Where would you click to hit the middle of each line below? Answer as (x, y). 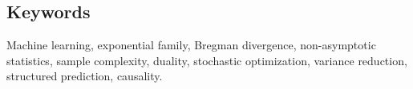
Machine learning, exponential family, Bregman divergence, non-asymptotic (191, 45)
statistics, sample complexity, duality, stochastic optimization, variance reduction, (207, 60)
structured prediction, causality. (85, 76)
